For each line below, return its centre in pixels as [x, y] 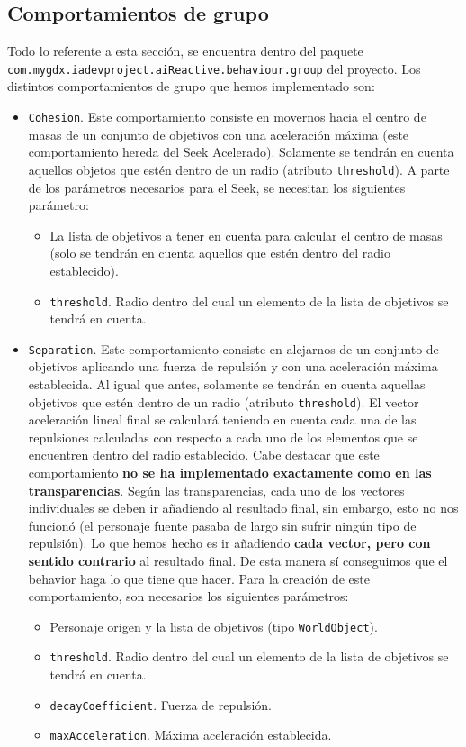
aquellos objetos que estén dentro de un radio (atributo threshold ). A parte [239, 169]
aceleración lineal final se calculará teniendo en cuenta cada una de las [222, 419]
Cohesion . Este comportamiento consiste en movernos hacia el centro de [227, 117]
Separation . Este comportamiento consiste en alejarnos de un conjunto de [233, 348]
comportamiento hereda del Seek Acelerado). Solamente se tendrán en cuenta [241, 152]
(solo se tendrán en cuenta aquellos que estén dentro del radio [220, 253]
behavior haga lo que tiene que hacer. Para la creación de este [199, 578]
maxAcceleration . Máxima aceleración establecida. [191, 735]
